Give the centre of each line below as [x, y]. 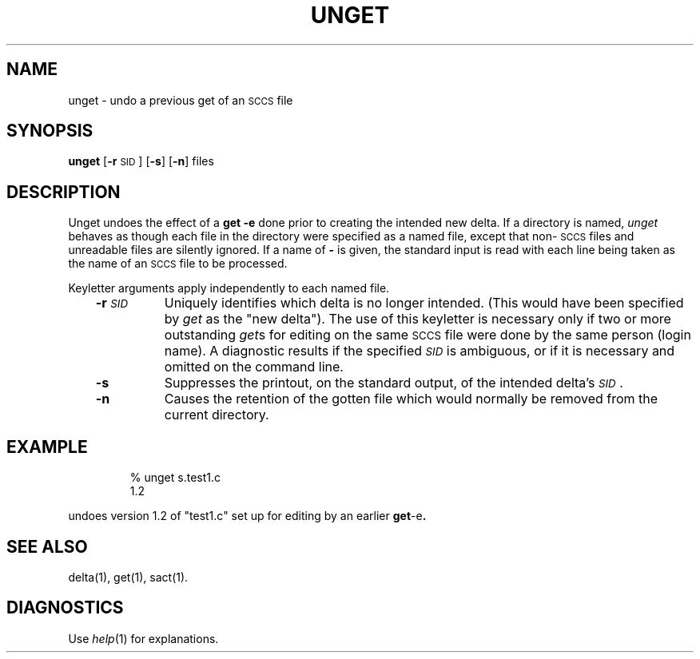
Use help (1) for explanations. [143, 638]
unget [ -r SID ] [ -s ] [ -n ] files [141, 161]
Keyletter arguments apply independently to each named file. [229, 288]
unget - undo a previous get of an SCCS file [181, 100]
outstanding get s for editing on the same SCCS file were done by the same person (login [428, 335]
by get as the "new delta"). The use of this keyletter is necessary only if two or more [418, 319]
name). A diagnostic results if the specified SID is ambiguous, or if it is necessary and [420, 351]
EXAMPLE [47, 447]
